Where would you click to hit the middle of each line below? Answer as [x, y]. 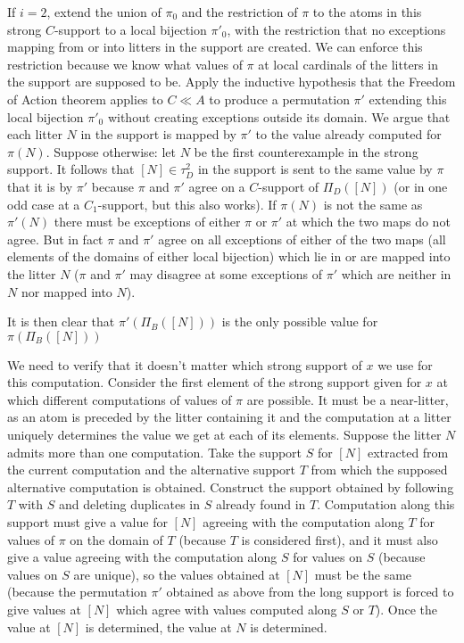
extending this [408, 99]
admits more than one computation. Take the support [155, 452]
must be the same [363, 574]
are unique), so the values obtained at [177, 574]
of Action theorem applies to [85, 99]
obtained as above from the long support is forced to [310, 592]
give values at [44, 609]
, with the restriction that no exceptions [336, 29]
